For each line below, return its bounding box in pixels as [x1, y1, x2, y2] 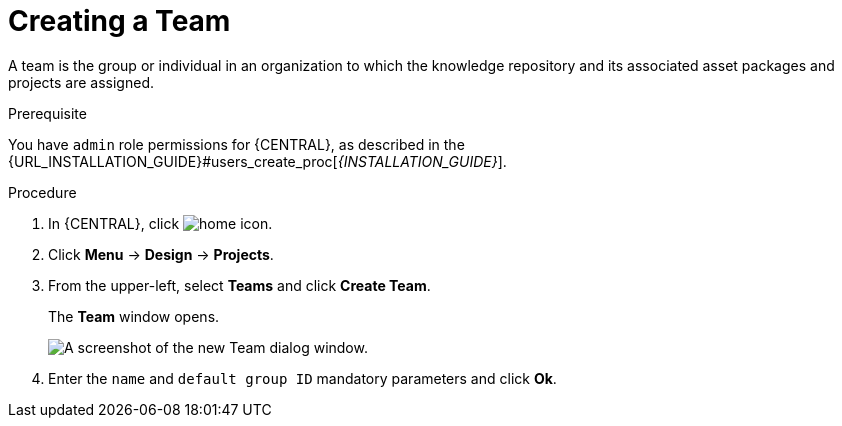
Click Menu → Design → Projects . [48, 245, 274, 263]
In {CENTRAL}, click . [48, 214, 273, 232]
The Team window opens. [48, 307, 220, 325]
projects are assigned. [8, 73, 154, 91]
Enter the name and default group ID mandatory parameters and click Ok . [48, 369, 557, 387]
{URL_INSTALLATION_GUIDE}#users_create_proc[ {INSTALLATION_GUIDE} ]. [8, 152, 507, 170]
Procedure [8, 183, 77, 201]
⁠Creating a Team [8, 4, 231, 38]
